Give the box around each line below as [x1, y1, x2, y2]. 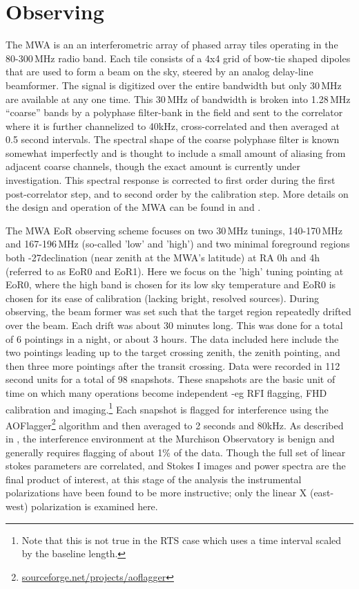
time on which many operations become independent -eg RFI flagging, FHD [6, 385, 327, 400]
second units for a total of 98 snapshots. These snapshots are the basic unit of [6, 372, 336, 386]
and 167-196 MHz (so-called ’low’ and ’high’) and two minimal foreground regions [6, 236, 350, 251]
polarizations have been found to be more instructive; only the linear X [6, 485, 307, 500]
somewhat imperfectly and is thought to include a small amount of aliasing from [6, 145, 346, 160]
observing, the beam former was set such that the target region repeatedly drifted [6, 304, 351, 319]
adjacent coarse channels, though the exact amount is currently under [6, 159, 300, 174]
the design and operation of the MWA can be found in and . [6, 200, 261, 214]
